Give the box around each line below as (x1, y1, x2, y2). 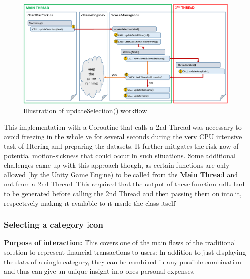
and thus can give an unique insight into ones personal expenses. (4, 266, 195, 276)
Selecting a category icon (4, 218, 103, 231)
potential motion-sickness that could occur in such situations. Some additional (4, 150, 235, 160)
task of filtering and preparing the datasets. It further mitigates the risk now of (4, 140, 239, 151)
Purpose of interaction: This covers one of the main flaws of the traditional (4, 237, 236, 248)
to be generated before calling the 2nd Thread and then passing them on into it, (4, 188, 242, 198)
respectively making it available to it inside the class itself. (4, 198, 177, 208)
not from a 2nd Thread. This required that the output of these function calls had (4, 179, 245, 189)
